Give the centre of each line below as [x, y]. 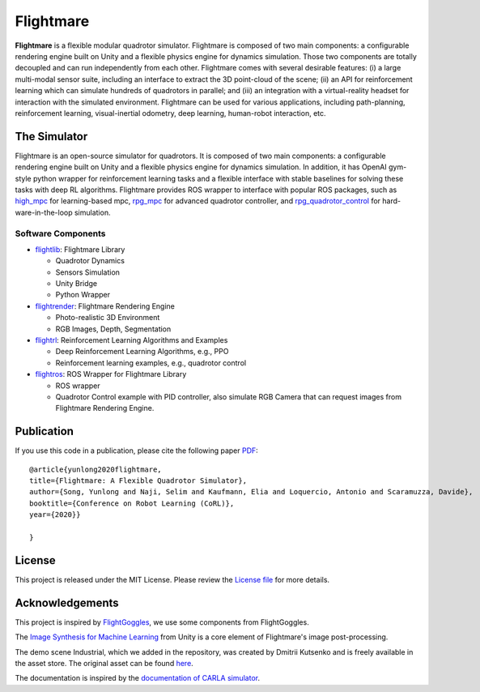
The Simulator [51, 137]
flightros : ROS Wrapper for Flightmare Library [111, 374]
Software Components [60, 233]
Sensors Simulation [88, 272]
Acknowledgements [67, 602]
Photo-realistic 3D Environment [108, 318]
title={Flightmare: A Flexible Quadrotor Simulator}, [138, 481]
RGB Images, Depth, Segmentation [113, 329]
